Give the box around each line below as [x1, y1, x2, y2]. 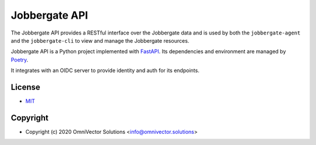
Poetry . [11, 56, 29, 63]
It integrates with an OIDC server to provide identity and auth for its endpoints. [11, 67, 200, 74]
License [11, 82, 40, 92]
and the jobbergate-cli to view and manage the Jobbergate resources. [11, 37, 190, 44]
